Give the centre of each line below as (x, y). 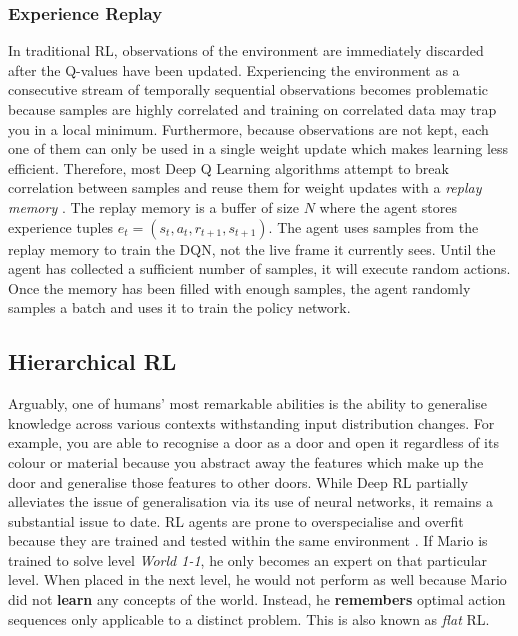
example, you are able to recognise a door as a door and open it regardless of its (253, 442)
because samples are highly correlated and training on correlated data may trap (252, 109)
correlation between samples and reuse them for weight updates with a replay (245, 187)
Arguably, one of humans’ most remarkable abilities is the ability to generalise (247, 403)
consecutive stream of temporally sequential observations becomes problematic (248, 89)
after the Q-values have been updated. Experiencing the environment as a (234, 69)
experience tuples (61, 226)
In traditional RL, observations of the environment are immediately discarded (246, 50)
